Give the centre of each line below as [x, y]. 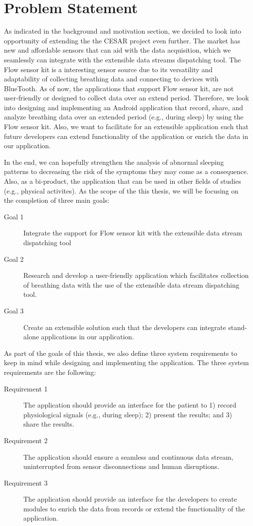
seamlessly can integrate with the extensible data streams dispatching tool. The [123, 59]
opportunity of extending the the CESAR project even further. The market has [122, 40]
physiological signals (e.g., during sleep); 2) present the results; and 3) [128, 414]
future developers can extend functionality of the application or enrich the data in [126, 136]
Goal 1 [14, 216]
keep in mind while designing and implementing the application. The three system [126, 362]
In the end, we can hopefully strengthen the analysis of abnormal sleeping [114, 162]
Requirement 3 [26, 482]
